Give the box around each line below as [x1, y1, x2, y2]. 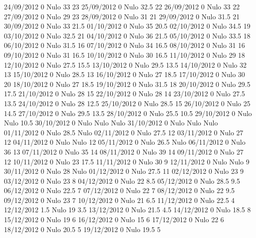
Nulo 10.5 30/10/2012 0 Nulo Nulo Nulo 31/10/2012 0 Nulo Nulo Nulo [4, 118, 218, 128]
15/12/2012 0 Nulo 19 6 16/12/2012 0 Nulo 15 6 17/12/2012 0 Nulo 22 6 [4, 214, 224, 225]
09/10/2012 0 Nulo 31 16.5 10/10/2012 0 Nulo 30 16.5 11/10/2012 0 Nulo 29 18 [4, 49, 245, 60]
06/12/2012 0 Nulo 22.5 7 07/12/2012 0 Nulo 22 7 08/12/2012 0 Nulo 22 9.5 [4, 185, 235, 196]
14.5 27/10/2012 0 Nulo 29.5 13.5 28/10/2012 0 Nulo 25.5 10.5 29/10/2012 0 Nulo [4, 108, 252, 118]
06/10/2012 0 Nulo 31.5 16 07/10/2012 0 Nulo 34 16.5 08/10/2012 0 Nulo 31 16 [4, 40, 245, 50]
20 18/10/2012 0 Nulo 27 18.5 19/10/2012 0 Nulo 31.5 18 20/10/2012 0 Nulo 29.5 [4, 79, 251, 89]
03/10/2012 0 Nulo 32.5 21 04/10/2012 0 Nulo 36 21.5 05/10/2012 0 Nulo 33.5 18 [4, 30, 251, 40]
